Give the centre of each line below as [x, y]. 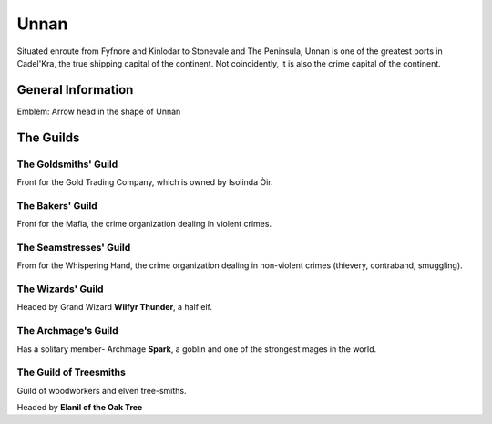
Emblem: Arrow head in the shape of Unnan [99, 111]
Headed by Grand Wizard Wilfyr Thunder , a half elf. [115, 307]
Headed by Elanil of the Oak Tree [80, 408]
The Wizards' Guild [60, 289]
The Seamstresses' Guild [74, 247]
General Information [75, 90]
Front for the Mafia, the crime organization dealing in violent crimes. [144, 224]
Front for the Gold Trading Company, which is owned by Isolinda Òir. [145, 182]
